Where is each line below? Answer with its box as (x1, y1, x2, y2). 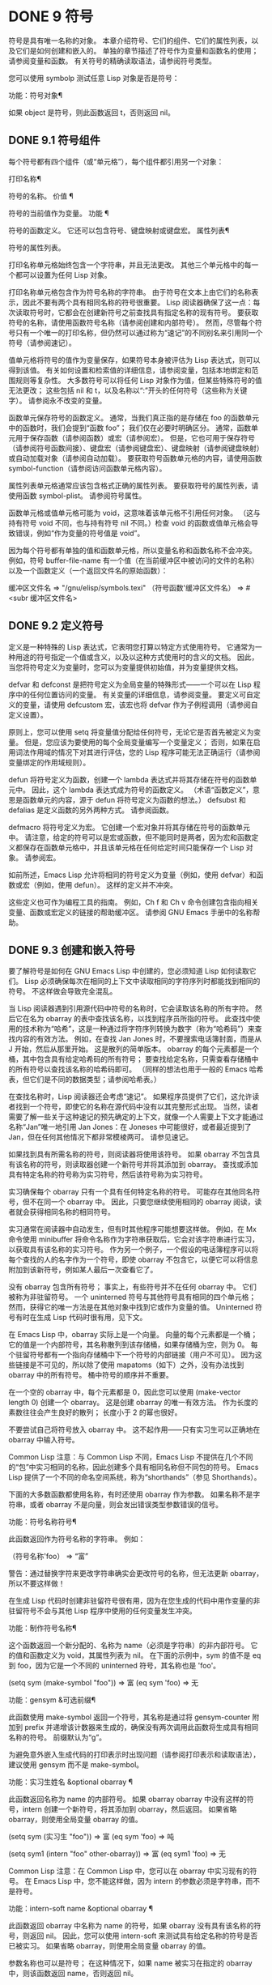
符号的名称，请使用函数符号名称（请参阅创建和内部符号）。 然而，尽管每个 (8, 317, 255, 327)
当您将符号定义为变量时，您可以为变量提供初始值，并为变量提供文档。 (8, 662, 243, 672)
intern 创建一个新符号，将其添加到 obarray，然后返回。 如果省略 (22, 1804, 237, 1814)
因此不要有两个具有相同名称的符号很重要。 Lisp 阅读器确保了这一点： (22, 297, 253, 307)
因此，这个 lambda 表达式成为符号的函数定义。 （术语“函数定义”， (31, 785, 253, 794)
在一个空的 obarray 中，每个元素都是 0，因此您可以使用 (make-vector (8, 1387, 241, 1397)
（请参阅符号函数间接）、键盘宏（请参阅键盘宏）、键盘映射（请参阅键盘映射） (8, 443, 264, 453)
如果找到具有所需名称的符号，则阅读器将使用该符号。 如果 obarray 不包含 (8, 1149, 253, 1159)
